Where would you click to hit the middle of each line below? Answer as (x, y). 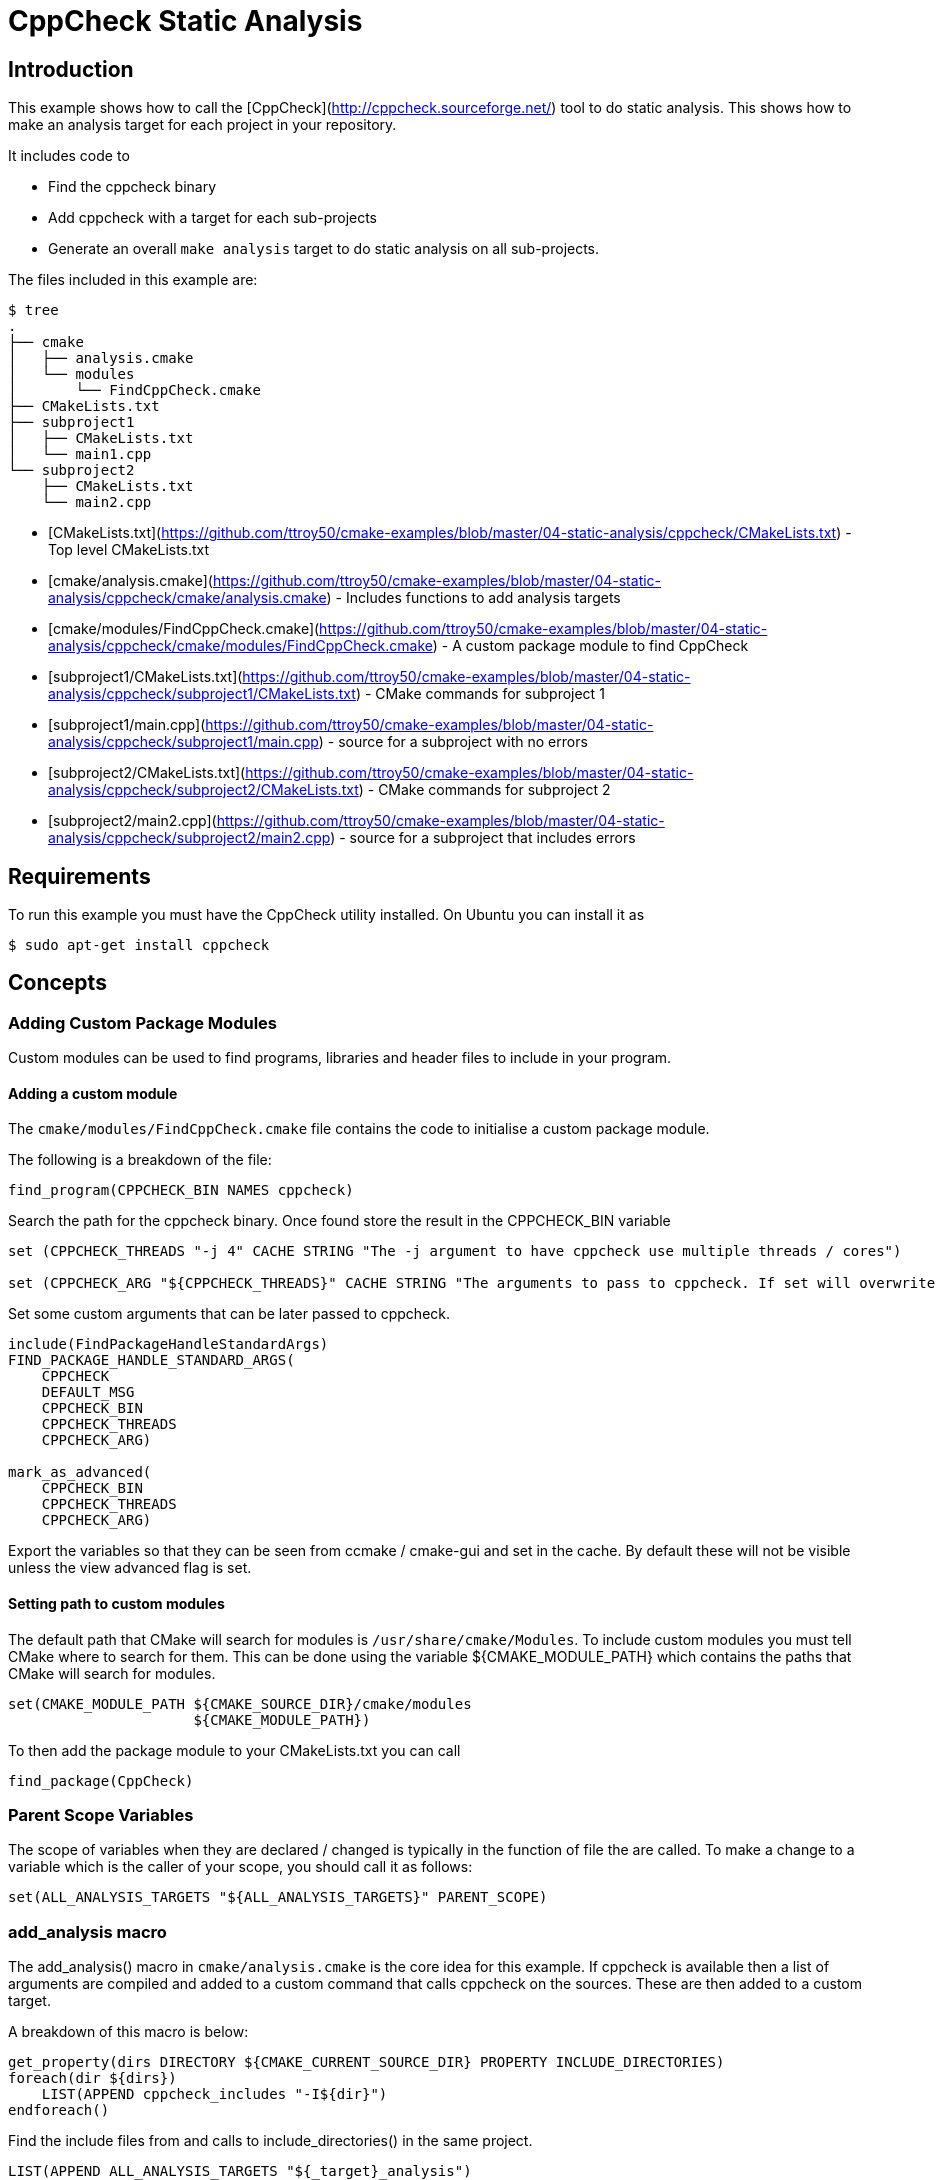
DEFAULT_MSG (88, 1392)
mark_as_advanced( (80, 1472)
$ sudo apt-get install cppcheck (139, 945)
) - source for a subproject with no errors (453, 742)
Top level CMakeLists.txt (129, 550)
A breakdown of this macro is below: (128, 2032)
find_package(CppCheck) (101, 1780)
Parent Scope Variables (101, 1815)
